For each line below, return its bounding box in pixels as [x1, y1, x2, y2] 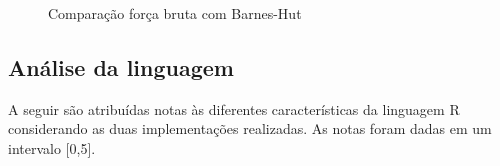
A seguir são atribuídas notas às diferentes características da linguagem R [8, 98, 460, 119]
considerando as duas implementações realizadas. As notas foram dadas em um [8, 118, 492, 139]
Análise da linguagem [8, 51, 234, 82]
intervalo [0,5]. [8, 137, 96, 158]
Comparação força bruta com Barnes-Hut [48, 3, 302, 23]
